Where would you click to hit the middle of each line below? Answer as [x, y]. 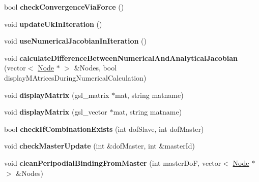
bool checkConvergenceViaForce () [64, 7]
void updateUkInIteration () [53, 24]
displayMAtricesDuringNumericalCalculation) [75, 77]
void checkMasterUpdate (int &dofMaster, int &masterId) [99, 146]
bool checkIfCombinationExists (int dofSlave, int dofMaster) [104, 129]
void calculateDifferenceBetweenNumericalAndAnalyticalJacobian [121, 58]
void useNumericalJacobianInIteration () [75, 41]
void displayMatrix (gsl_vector [56, 112]
